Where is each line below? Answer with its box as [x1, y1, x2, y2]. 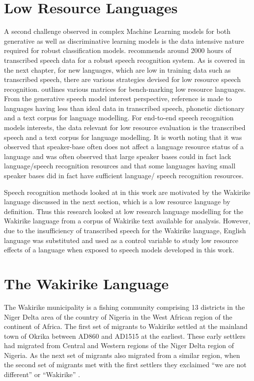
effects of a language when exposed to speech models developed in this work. [4, 245, 234, 255]
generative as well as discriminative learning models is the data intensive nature [4, 35, 244, 46]
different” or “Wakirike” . [4, 369, 80, 380]
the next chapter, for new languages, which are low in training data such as [4, 64, 231, 75]
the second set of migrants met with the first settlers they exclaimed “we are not [4, 359, 247, 370]
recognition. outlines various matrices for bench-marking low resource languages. [4, 83, 246, 94]
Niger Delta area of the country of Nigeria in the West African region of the [4, 311, 232, 322]
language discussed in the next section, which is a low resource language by [4, 196, 230, 207]
